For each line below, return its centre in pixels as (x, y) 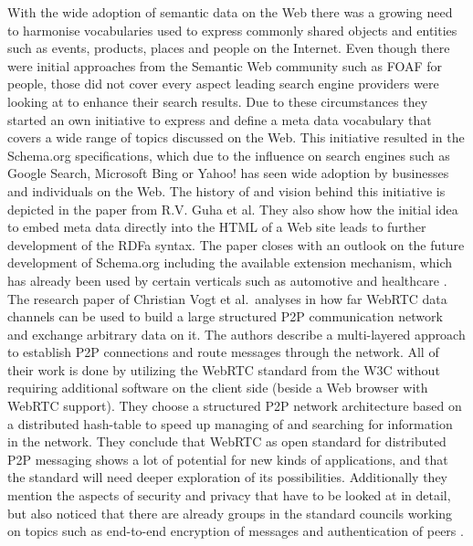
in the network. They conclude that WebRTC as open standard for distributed (227, 441)
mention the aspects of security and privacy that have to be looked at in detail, (229, 495)
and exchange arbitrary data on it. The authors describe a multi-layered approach (236, 334)
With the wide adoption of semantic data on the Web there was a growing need (230, 12)
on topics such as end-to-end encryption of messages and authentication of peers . (236, 531)
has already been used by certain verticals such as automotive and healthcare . (227, 280)
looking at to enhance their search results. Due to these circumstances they (218, 101)
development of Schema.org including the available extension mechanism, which (230, 262)
